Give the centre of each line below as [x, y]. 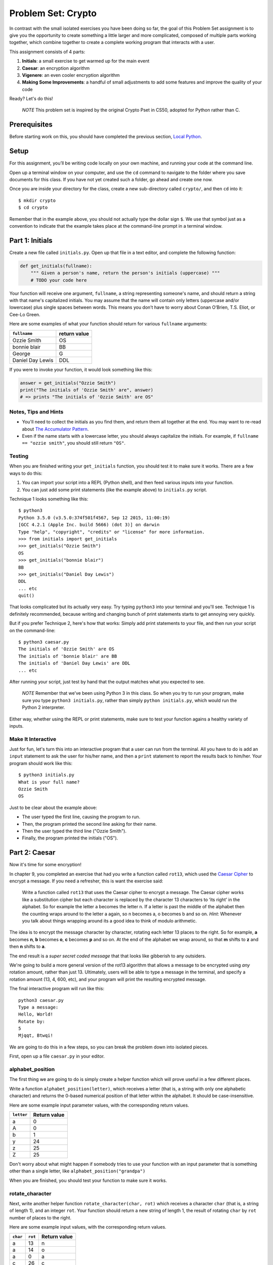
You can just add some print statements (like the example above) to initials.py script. [115, 490]
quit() [27, 596]
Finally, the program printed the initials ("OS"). [70, 838]
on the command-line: [32, 630]
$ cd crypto [33, 208]
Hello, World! [36, 1014]
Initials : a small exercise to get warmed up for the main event [86, 61]
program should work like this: [41, 763]
